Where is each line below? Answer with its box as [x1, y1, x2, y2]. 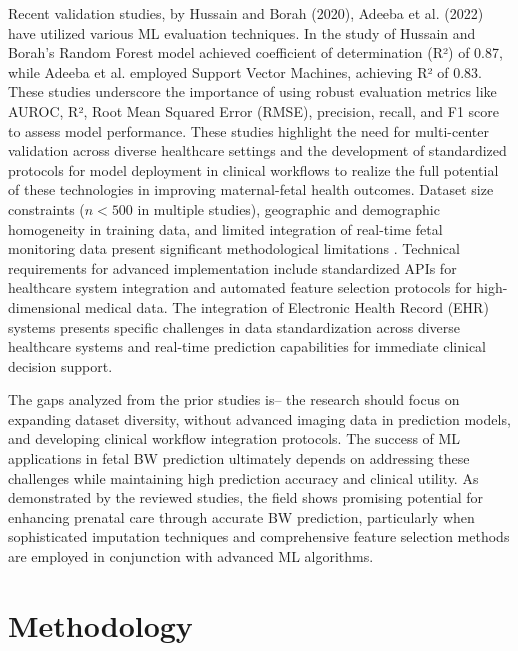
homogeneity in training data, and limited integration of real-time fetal [8, 218, 443, 239]
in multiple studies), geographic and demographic [137, 198, 440, 219]
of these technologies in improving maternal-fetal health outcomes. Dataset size [8, 179, 494, 200]
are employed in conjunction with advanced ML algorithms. [8, 546, 374, 567]
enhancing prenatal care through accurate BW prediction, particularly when [8, 506, 475, 527]
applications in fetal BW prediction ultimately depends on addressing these [8, 448, 470, 469]
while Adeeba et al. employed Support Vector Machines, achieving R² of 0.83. [8, 61, 482, 82]
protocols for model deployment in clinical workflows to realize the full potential [8, 159, 499, 180]
